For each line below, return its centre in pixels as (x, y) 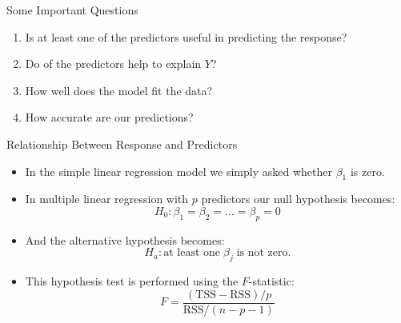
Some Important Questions (72, 10)
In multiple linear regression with (107, 199)
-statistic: (271, 281)
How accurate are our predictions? (109, 117)
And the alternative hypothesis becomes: (125, 239)
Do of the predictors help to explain (113, 64)
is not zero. (264, 253)
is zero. (367, 171)
